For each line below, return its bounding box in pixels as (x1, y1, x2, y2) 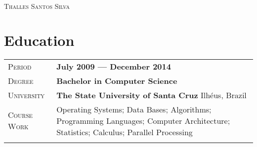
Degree (8, 74, 34, 86)
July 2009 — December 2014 (56, 60, 171, 72)
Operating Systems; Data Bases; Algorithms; (56, 103, 212, 115)
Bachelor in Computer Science (56, 74, 177, 86)
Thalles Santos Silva (4, 1, 70, 11)
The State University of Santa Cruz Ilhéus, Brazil (56, 89, 247, 101)
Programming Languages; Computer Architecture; (56, 114, 230, 126)
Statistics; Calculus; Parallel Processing (56, 126, 193, 138)
